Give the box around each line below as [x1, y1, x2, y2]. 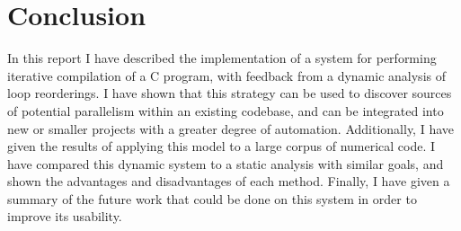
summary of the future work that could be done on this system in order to [7, 189, 417, 208]
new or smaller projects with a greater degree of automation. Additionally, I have [7, 119, 454, 138]
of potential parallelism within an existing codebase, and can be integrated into [7, 101, 444, 120]
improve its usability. [7, 207, 122, 226]
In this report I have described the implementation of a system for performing [7, 49, 437, 67]
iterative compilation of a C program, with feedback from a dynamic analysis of [7, 66, 446, 84]
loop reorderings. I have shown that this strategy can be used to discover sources [7, 84, 452, 102]
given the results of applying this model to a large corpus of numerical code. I [7, 137, 436, 155]
